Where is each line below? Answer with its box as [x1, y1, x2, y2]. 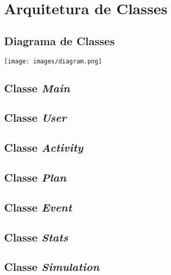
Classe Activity [4, 140, 83, 155]
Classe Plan [4, 169, 66, 185]
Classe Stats [4, 229, 68, 245]
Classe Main [4, 80, 70, 95]
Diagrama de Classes [4, 32, 115, 48]
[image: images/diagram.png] [4, 57, 102, 65]
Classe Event [4, 199, 72, 215]
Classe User [4, 110, 67, 125]
